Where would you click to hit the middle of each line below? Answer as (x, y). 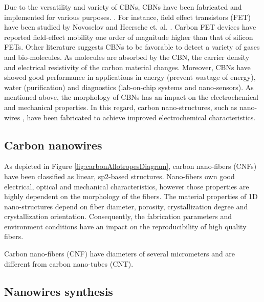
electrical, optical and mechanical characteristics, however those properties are (127, 186)
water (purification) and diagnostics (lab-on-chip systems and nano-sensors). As (129, 87)
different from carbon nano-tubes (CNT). (69, 263)
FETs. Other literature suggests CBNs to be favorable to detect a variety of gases (132, 47)
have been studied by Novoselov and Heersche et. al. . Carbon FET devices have (130, 27)
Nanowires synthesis (59, 291)
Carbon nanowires (53, 145)
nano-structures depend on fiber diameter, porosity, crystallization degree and (126, 206)
